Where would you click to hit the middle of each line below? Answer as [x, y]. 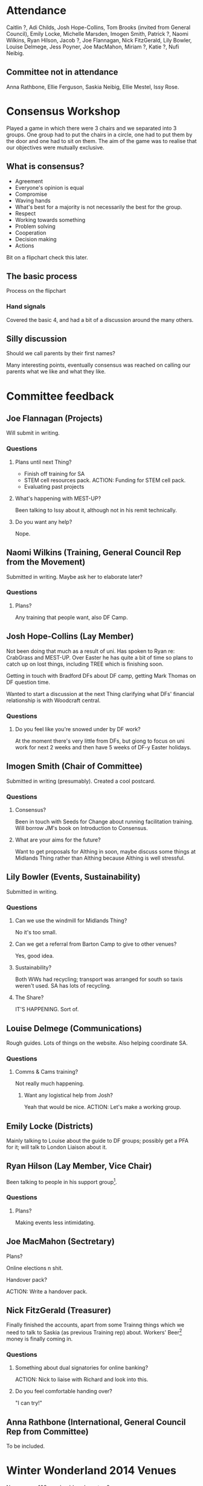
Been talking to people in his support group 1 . [62, 1181]
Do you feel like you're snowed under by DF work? [78, 729]
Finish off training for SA [54, 474]
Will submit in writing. [33, 433]
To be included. [26, 1446]
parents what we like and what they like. [56, 372]
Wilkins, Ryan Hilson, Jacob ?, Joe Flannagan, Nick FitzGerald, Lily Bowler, [99, 40]
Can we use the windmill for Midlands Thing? [71, 921]
